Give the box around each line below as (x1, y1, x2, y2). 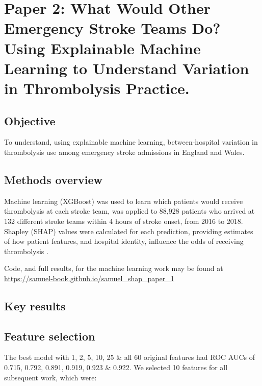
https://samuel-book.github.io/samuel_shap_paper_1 (4, 273, 174, 283)
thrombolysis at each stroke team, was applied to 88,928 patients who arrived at (4, 206, 255, 216)
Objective (4, 112, 56, 128)
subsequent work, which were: (4, 372, 97, 382)
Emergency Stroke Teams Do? (4, 17, 221, 38)
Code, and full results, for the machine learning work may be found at (4, 263, 223, 274)
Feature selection (4, 328, 95, 344)
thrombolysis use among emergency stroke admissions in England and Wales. (4, 146, 245, 157)
